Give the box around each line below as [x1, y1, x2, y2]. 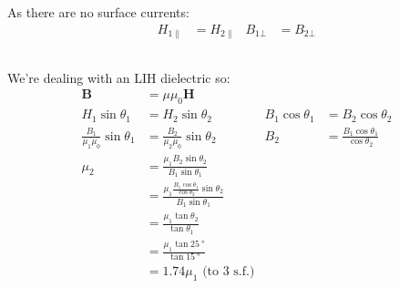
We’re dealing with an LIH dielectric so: [7, 67, 230, 87]
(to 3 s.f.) [202, 265, 255, 279]
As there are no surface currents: [7, 3, 189, 22]
